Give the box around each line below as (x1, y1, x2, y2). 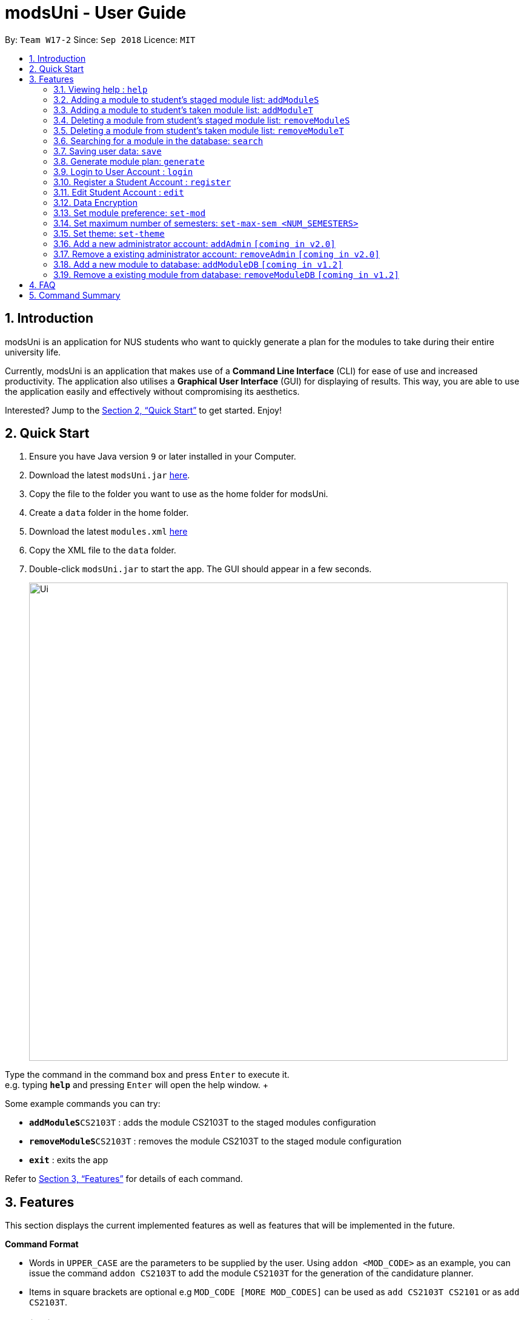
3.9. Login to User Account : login (53, 166, 193, 177)
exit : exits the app (29, 1155, 108, 1166)
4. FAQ (29, 279, 56, 290)
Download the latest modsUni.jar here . (29, 470, 190, 481)
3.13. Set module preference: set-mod (53, 207, 206, 218)
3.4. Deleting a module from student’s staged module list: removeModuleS (53, 114, 350, 125)
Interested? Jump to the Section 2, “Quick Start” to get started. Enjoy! (5, 404, 282, 415)
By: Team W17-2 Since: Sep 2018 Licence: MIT (5, 34, 196, 45)
